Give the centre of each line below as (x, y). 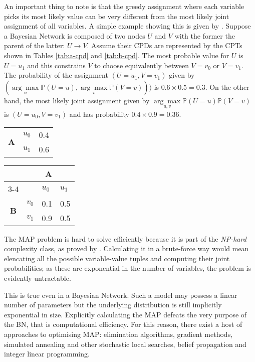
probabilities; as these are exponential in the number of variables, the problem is (127, 268)
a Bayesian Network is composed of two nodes (75, 35)
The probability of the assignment (56, 75)
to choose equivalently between (142, 65)
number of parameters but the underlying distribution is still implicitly (113, 305)
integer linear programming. (47, 354)
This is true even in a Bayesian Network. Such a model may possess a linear (121, 295)
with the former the (205, 35)
